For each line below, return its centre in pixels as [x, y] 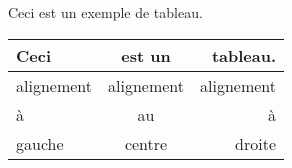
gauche [40, 143]
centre [146, 143]
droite [256, 143]
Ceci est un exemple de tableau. [105, 12]
